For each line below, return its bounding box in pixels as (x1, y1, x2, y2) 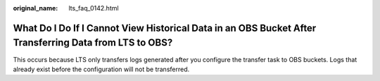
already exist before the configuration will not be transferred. (13, 65, 190, 73)
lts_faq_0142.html (68, 4, 119, 12)
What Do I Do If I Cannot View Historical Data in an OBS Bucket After (13, 22, 317, 34)
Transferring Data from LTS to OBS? (13, 37, 173, 49)
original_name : (13, 4, 58, 12)
